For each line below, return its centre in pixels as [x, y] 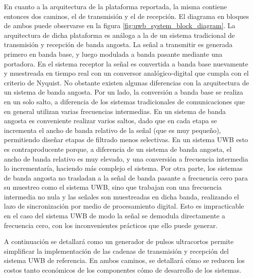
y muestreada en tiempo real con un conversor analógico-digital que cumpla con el [126, 73]
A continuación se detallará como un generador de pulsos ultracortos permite [119, 241]
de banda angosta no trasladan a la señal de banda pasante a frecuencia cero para [126, 177]
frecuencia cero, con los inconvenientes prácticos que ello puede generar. [111, 225]
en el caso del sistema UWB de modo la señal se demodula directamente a [115, 216]
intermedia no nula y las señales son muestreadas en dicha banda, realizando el [122, 196]
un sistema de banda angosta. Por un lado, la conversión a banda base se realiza [124, 92]
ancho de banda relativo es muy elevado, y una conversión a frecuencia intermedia [126, 158]
